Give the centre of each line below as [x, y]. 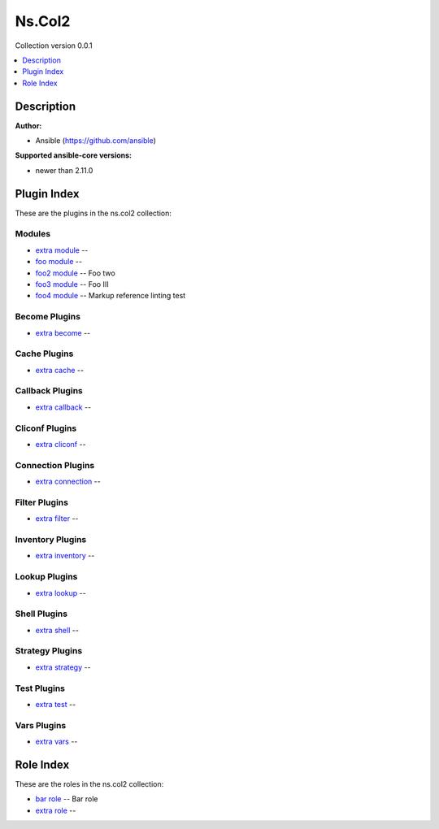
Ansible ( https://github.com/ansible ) [96, 141]
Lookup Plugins [46, 577]
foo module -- [59, 262]
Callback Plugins [49, 391]
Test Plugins [40, 688]
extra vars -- [57, 742]
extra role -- [56, 810]
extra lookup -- [61, 592]
